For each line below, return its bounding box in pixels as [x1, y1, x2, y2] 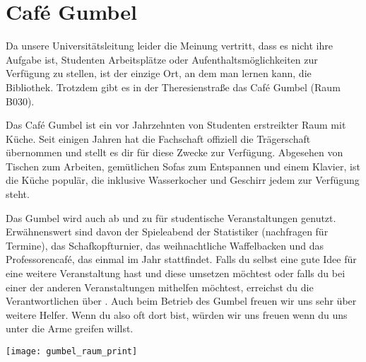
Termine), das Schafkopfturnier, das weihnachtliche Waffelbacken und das [6, 238, 324, 252]
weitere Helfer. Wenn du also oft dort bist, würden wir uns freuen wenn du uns [6, 307, 348, 322]
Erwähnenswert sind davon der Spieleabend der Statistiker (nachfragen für [6, 224, 329, 239]
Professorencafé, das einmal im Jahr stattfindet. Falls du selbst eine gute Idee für [6, 252, 357, 267]
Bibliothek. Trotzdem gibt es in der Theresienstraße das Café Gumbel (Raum [6, 79, 341, 94]
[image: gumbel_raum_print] [6, 346, 138, 356]
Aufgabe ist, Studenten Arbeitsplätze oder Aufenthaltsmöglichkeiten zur [6, 52, 318, 66]
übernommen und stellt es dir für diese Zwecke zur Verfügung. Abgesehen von [6, 145, 343, 160]
